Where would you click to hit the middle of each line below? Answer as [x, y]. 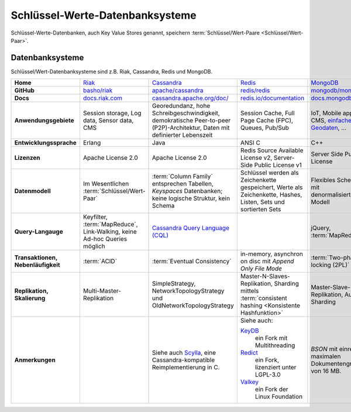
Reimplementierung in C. [186, 368]
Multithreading [275, 345]
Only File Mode [261, 269]
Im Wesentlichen [106, 184]
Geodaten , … [329, 128]
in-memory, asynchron [272, 254]
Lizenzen [27, 158]
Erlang [92, 143]
